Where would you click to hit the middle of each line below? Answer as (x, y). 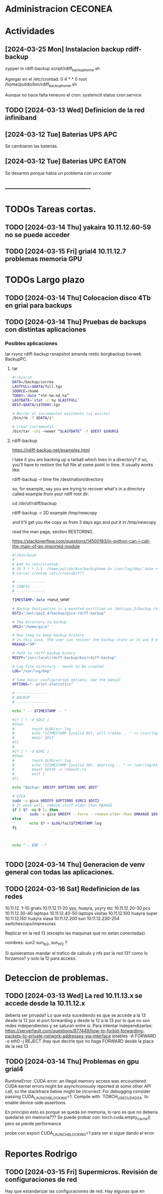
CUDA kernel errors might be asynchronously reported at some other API (78, 1086)
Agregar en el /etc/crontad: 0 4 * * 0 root (46, 79)
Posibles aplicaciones (31, 343)
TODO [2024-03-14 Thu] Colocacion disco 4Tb (78, 298)
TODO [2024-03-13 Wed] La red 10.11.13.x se (74, 996)
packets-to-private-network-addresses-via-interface (58, 1036)
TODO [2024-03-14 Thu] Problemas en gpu (72, 1062)
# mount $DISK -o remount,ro (49, 770)
